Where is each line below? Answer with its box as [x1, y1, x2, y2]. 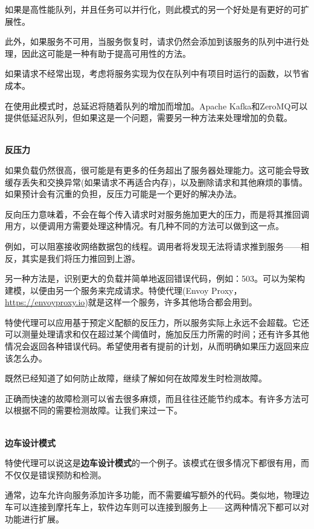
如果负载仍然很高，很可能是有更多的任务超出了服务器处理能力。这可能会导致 [5, 163, 309, 176]
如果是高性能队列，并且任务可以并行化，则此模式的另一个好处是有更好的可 [5, 3, 301, 15]
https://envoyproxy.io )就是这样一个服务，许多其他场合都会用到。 [5, 296, 257, 308]
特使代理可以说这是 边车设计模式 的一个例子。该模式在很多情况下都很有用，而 [5, 456, 309, 469]
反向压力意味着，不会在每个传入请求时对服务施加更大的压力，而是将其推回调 [5, 207, 309, 220]
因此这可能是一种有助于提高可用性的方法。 [21, 47, 191, 59]
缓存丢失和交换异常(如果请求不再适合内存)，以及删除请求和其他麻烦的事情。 [5, 175, 307, 188]
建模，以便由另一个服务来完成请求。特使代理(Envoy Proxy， [5, 284, 242, 296]
